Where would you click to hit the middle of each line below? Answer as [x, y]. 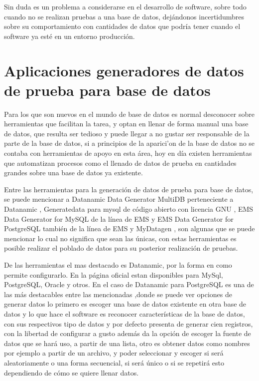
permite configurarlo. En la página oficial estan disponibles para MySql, [114, 274]
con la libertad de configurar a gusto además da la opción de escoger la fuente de [128, 333]
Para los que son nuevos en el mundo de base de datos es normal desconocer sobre [129, 114]
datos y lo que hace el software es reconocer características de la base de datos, [125, 313]
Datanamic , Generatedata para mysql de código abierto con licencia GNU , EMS [129, 209]
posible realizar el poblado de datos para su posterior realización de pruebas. [121, 248]
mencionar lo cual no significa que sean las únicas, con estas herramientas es [120, 238]
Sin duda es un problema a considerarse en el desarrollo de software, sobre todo [125, 6]
